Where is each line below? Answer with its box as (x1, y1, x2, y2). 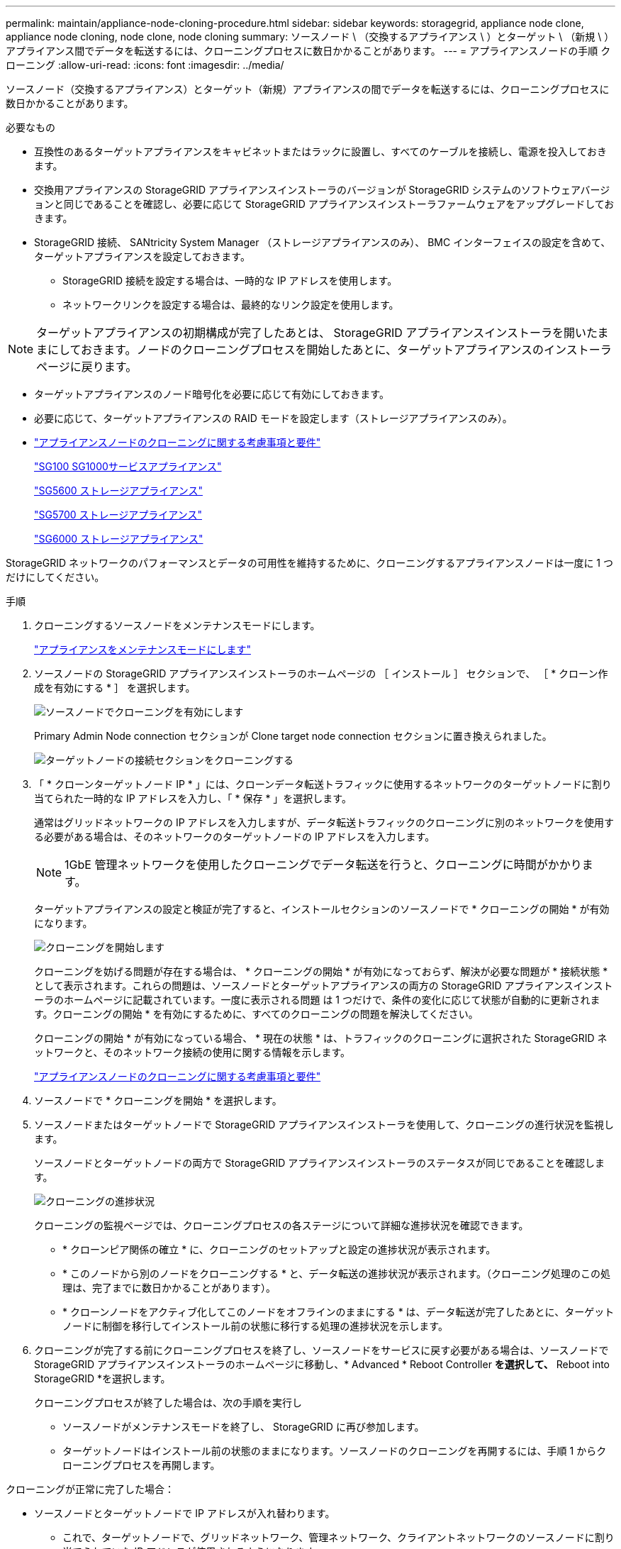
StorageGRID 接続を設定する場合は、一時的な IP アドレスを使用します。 (62, 274, 398, 287)
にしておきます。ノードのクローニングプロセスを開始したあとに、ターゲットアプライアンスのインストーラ (47, 343, 612, 357)
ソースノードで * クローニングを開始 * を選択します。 (34, 1094, 282, 1106)
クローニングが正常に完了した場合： (6, 1483, 174, 1495)
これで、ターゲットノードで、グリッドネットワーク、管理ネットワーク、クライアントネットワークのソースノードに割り (62, 1531, 615, 1543)
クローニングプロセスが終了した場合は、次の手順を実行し (34, 1397, 302, 1409)
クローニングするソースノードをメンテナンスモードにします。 (34, 619, 320, 631)
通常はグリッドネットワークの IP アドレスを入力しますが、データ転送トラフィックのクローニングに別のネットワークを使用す (34, 816, 615, 828)
